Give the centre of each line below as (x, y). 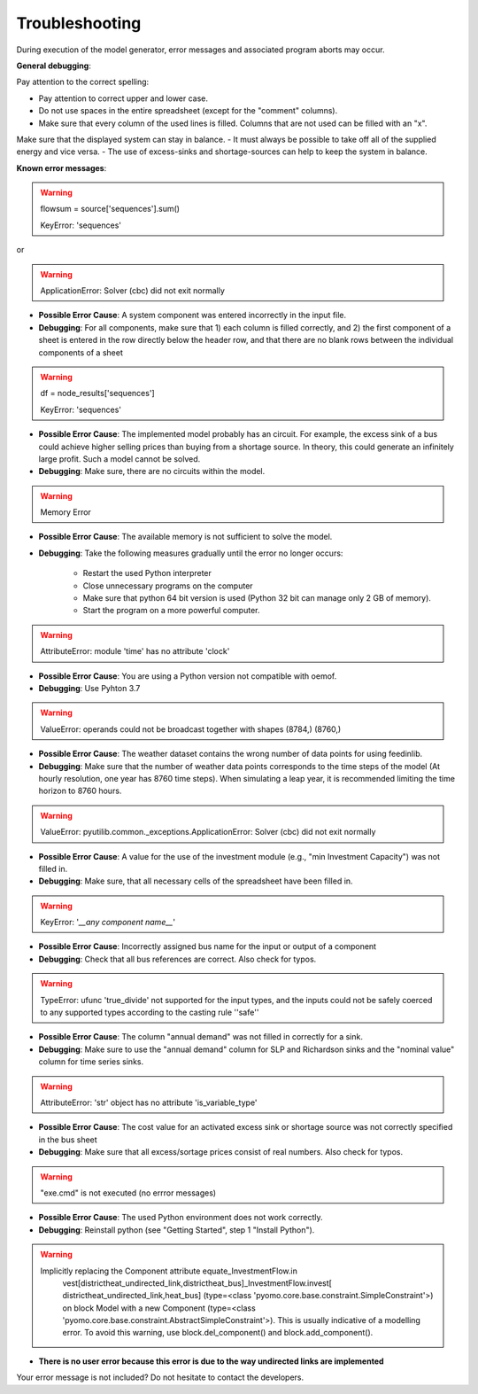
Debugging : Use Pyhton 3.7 (89, 688)
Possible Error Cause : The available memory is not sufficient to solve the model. (185, 537)
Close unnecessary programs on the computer (168, 586)
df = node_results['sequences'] (97, 393)
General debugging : (54, 66)
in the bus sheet (68, 1140)
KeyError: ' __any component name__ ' (108, 923)
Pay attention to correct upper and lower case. (123, 98)
